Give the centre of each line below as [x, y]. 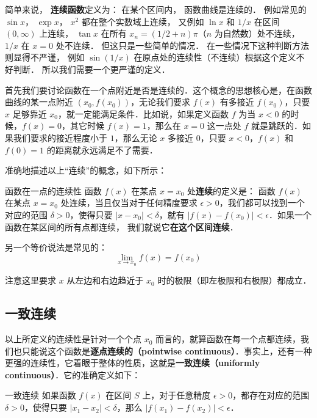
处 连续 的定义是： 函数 [231, 190]
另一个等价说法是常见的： [56, 247]
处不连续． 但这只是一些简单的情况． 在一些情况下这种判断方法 [182, 45]
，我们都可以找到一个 [262, 203]
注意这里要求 [30, 280]
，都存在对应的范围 [271, 395]
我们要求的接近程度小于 [60, 137]
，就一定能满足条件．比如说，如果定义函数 [144, 113]
